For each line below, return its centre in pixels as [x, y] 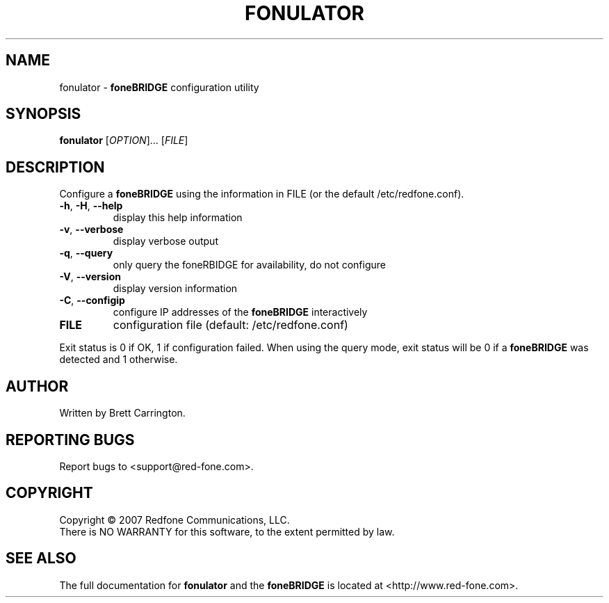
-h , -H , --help [91, 206]
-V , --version [90, 277]
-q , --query [86, 253]
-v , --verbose [91, 230]
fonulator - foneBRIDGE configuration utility [159, 87]
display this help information [178, 218]
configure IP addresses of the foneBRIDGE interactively [240, 312]
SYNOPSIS [43, 114]
